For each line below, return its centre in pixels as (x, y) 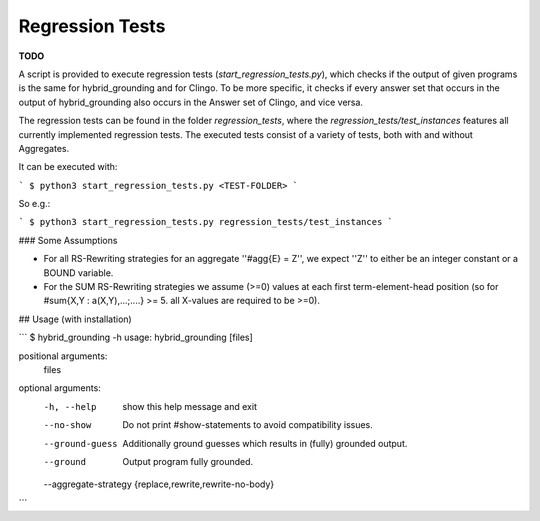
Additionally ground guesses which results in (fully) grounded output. (265, 443)
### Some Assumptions (68, 240)
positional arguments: (63, 356)
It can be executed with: (68, 167)
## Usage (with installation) (75, 319)
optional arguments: (60, 388)
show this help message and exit (189, 406)
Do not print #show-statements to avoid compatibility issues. (248, 425)
